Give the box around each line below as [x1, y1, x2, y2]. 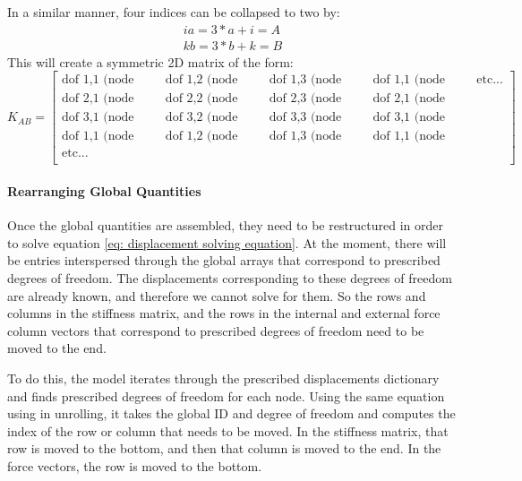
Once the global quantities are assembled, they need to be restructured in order [7, 216, 444, 235]
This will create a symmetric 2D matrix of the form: [7, 52, 294, 71]
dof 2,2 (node [165, 92, 238, 106]
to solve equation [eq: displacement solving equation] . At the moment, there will [7, 233, 447, 252]
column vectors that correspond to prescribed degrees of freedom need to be [7, 321, 424, 339]
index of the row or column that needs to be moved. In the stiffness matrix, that [7, 421, 449, 440]
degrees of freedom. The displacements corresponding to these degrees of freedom [7, 269, 452, 288]
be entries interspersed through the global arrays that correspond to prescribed [7, 251, 441, 270]
